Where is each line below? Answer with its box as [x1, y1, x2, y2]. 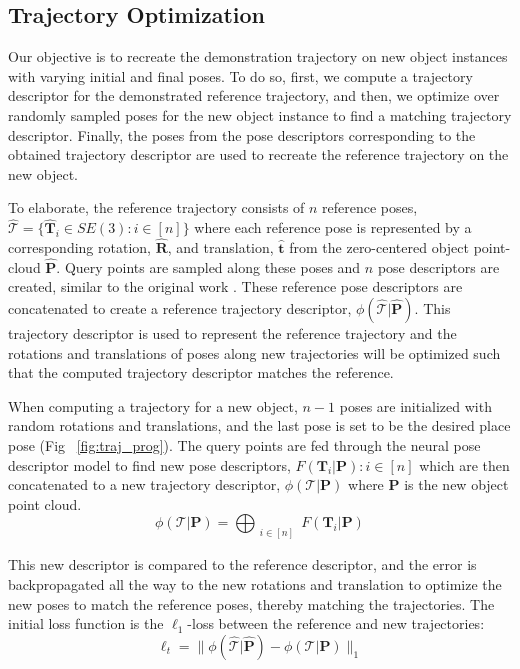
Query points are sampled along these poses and [64, 256, 361, 277]
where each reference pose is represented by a [194, 217, 472, 238]
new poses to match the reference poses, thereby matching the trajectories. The [8, 593, 495, 614]
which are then [419, 454, 510, 475]
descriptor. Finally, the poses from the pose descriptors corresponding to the [8, 124, 476, 145]
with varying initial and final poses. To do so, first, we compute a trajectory [8, 65, 473, 86]
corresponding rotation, [8, 236, 151, 257]
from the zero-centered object [289, 236, 469, 257]
